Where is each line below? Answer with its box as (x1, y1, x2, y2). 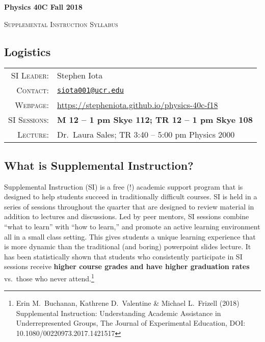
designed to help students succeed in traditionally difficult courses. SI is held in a (4, 191, 257, 202)
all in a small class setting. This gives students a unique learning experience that (4, 231, 256, 242)
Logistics (4, 43, 51, 59)
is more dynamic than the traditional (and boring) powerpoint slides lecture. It (4, 241, 251, 252)
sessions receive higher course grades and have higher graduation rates (4, 261, 250, 272)
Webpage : (15, 99, 49, 111)
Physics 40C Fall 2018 (4, 2, 83, 12)
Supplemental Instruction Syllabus (4, 18, 118, 29)
